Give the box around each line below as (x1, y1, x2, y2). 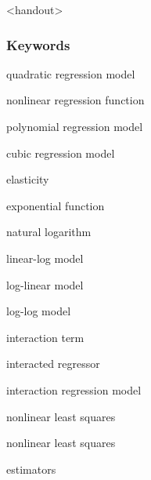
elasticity (6, 171, 49, 187)
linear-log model (6, 249, 84, 266)
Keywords (6, 35, 70, 54)
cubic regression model (6, 144, 115, 161)
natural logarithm (6, 224, 92, 240)
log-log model (6, 303, 71, 319)
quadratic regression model (6, 65, 135, 82)
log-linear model (6, 276, 84, 293)
